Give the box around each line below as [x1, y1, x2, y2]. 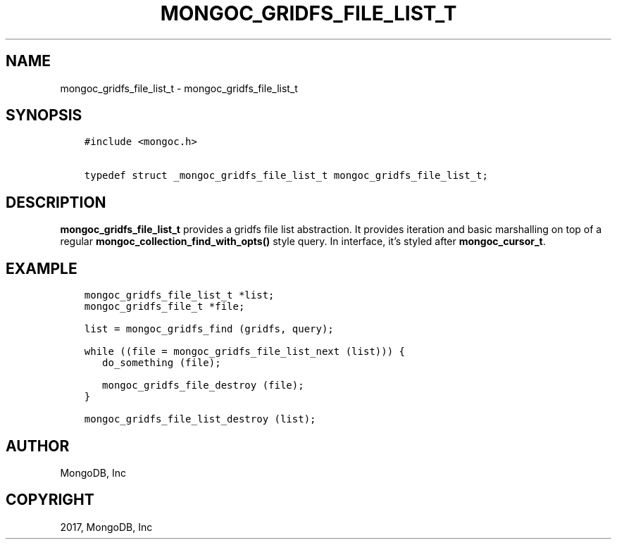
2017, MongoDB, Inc [60, 520, 153, 533]
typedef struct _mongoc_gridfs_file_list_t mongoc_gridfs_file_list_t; [84, 170, 488, 182]
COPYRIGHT [6, 491, 94, 509]
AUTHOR [6, 437, 70, 455]
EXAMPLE [6, 259, 77, 277]
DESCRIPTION [6, 193, 106, 211]
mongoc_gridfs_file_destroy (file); [102, 380, 304, 391]
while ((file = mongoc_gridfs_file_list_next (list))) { [84, 346, 405, 358]
